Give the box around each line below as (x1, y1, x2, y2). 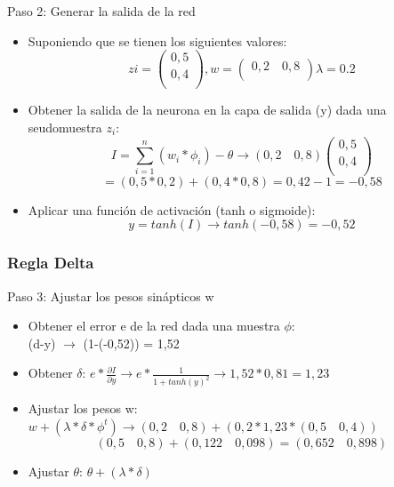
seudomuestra (28, 117, 102, 136)
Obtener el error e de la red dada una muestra (28, 316, 280, 335)
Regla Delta (7, 251, 94, 274)
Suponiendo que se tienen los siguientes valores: (28, 31, 287, 50)
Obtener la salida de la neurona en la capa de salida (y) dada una (28, 100, 387, 119)
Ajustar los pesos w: (28, 399, 138, 418)
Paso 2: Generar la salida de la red (7, 2, 196, 20)
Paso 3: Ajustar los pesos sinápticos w (7, 286, 214, 305)
